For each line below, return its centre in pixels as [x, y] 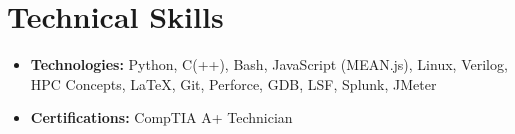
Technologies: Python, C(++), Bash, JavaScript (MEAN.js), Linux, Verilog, [269, 64]
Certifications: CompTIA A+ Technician [161, 117]
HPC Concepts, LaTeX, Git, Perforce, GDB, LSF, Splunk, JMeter [233, 83]
